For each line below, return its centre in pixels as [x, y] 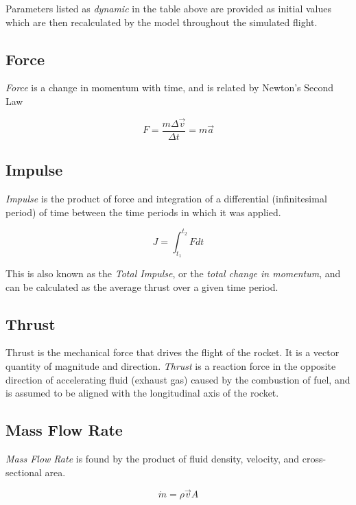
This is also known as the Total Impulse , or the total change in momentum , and [173, 273]
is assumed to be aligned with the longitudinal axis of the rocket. [142, 393]
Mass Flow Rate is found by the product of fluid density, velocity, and [153, 458]
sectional [24, 472]
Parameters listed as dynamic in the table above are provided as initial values [168, 8]
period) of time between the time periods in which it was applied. [143, 212]
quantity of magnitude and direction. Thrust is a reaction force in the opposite [171, 365]
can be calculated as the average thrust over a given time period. [142, 286]
